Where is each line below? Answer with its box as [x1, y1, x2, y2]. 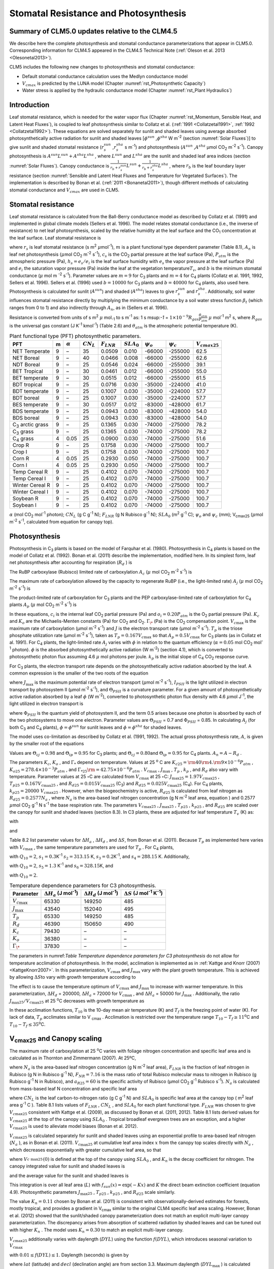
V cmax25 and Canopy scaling [9, 1034, 102, 1044]
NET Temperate [12, 348, 50, 355]
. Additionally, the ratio [193, 990, 240, 997]
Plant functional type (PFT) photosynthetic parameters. [9, 332, 142, 340]
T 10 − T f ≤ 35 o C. [9, 1020, 46, 1028]
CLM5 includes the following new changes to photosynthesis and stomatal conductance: [9, 64, 195, 70]
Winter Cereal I [12, 488, 48, 495]
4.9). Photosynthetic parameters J [9, 1189, 81, 1195]
